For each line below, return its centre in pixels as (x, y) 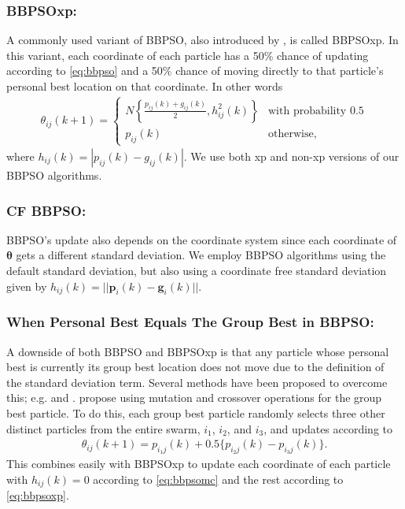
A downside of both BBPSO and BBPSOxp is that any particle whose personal (198, 351)
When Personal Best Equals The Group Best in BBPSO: (190, 322)
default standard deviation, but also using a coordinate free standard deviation (197, 270)
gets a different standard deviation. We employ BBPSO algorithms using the (201, 255)
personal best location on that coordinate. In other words (145, 86)
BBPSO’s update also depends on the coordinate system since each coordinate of (202, 239)
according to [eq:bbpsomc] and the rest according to (218, 479)
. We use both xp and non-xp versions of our (291, 156)
